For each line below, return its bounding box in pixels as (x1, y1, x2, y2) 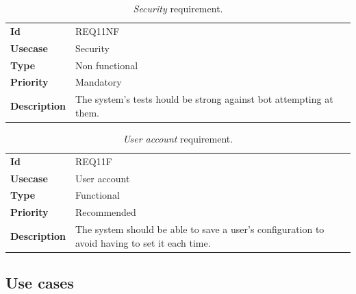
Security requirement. (133, 1, 223, 15)
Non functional (75, 58, 138, 72)
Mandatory (75, 75, 122, 89)
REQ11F (75, 154, 112, 168)
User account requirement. (123, 131, 233, 145)
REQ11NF (75, 23, 120, 38)
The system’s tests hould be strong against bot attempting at (75, 92, 333, 106)
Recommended (75, 205, 136, 219)
